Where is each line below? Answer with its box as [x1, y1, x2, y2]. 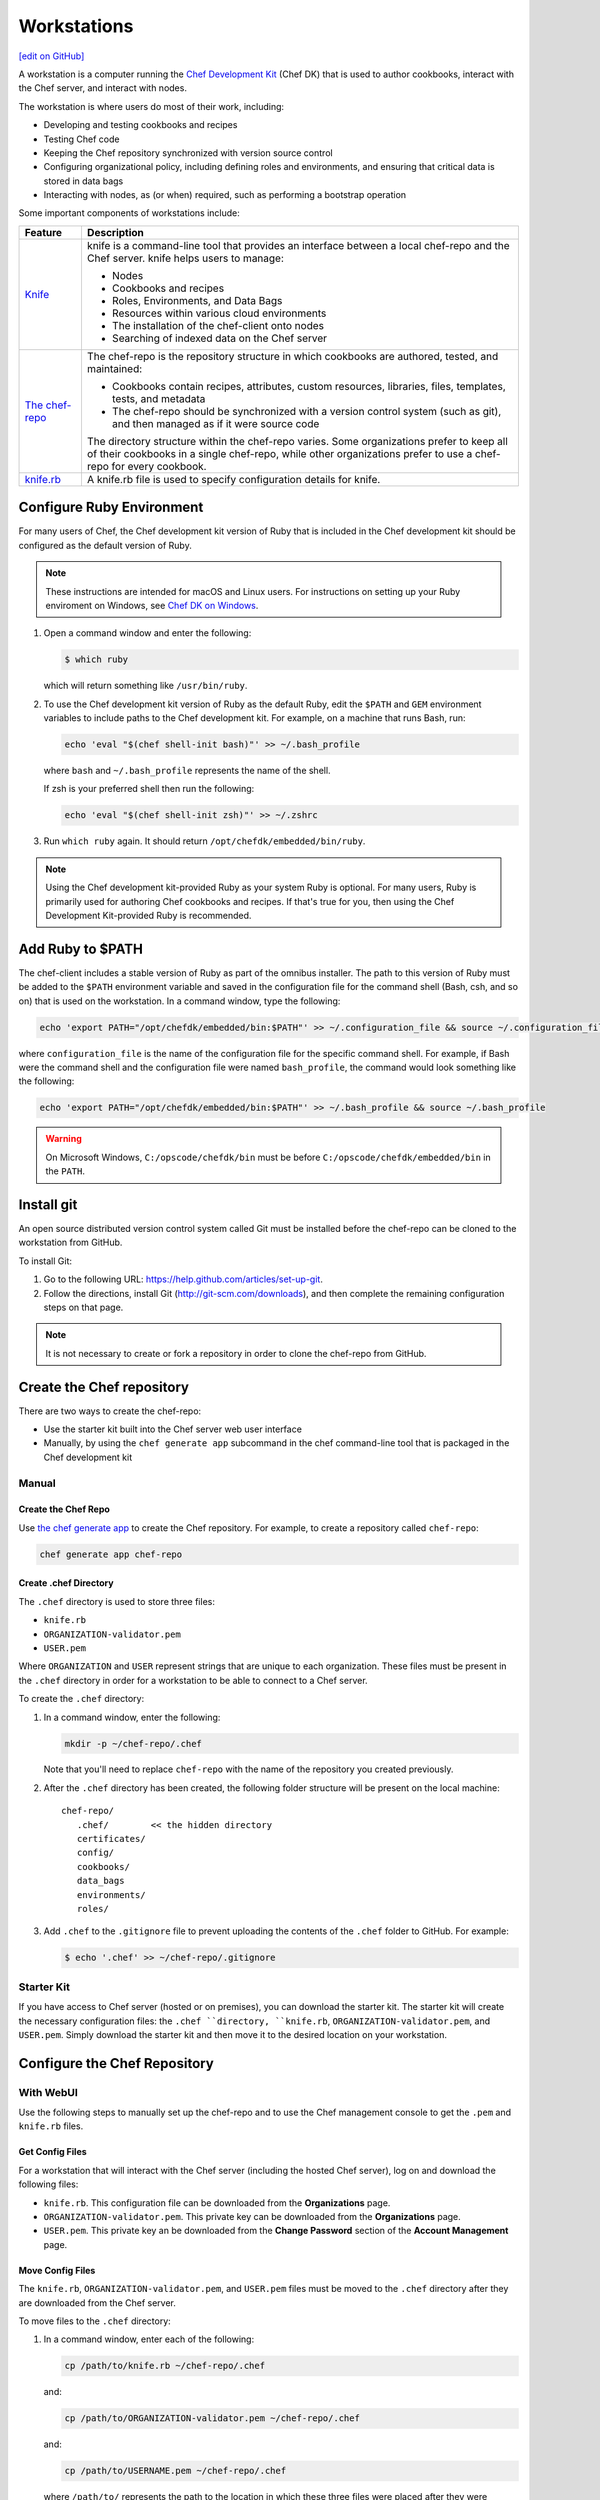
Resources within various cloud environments [111, 306, 327, 320]
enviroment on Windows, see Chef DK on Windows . [45, 599, 259, 611]
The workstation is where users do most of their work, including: [18, 100, 285, 112]
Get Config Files [18, 2146, 87, 2158]
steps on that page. [43, 1301, 124, 1313]
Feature [24, 225, 63, 239]
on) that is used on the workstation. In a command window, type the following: [18, 995, 341, 1007]
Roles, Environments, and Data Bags [111, 293, 283, 307]
